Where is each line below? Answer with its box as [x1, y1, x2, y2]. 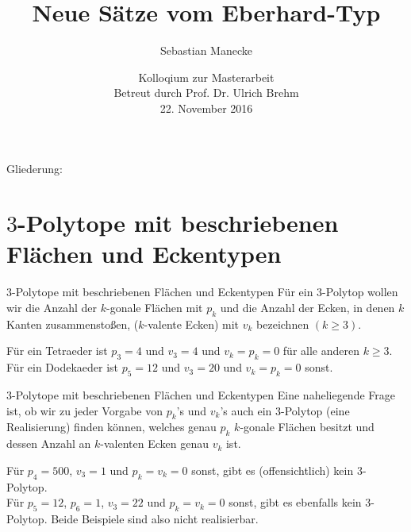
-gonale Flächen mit [106, 299, 203, 315]
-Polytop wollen [322, 283, 398, 300]
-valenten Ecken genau [100, 435, 209, 452]
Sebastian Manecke [160, 42, 252, 59]
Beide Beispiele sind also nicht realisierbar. [51, 510, 259, 526]
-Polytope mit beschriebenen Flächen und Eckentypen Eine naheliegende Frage [12, 386, 395, 403]
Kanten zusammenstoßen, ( [6, 315, 139, 332]
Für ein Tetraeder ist [6, 342, 108, 359]
